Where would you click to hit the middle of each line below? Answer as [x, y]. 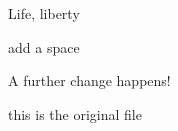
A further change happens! [89, 80]
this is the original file [75, 113]
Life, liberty [44, 13]
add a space [44, 46]
